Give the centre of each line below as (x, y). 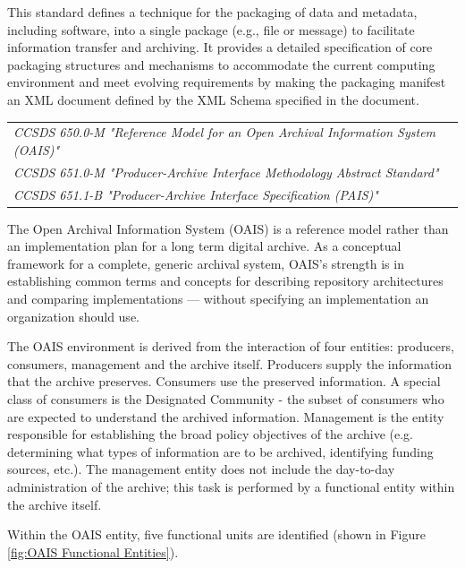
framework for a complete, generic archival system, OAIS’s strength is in (206, 263)
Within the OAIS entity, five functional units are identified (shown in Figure (216, 534)
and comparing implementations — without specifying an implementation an (218, 299)
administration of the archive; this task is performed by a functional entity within (231, 486)
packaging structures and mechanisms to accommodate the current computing (221, 64)
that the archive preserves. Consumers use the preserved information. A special (224, 381)
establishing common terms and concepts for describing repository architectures (225, 281)
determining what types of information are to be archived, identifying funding (220, 451)
